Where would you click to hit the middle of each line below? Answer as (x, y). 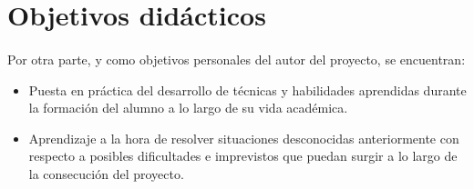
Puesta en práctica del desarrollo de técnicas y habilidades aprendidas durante (247, 90)
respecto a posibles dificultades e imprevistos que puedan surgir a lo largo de (243, 156)
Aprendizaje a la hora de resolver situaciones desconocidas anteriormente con (244, 138)
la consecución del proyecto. (106, 173)
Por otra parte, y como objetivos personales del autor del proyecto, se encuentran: (237, 59)
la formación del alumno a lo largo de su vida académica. (188, 108)
